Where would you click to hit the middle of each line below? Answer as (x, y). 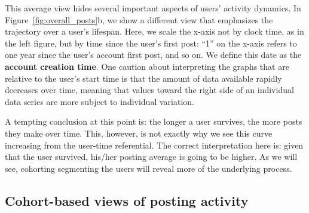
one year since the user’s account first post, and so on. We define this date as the (153, 55)
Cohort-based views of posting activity (127, 200)
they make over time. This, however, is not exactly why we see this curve (139, 133)
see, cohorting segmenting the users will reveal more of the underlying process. (149, 168)
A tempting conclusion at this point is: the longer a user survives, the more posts (154, 121)
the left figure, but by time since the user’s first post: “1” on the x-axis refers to (151, 43)
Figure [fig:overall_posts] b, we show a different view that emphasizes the (139, 19)
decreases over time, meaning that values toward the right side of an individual (149, 90)
